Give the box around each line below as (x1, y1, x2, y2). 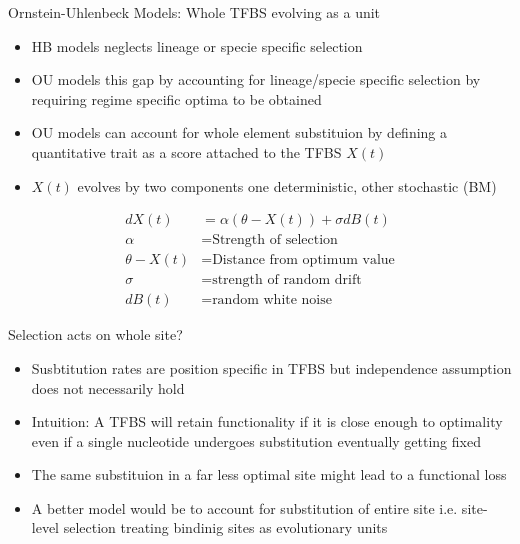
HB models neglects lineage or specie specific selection (31, 35, 363, 56)
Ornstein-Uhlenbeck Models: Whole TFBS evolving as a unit (8, 2, 381, 22)
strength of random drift (212, 273, 362, 288)
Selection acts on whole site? (8, 324, 183, 345)
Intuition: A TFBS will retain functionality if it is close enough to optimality (31, 411, 503, 432)
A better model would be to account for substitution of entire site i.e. (31, 497, 458, 518)
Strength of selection (212, 233, 338, 248)
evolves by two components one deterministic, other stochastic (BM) (77, 175, 497, 196)
